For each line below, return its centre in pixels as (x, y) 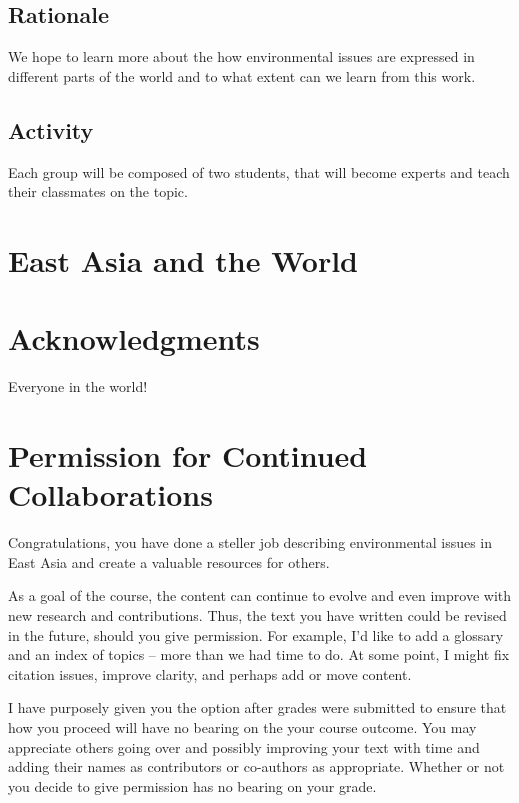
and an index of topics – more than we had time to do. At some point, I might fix (259, 654)
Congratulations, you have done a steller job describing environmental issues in (250, 542)
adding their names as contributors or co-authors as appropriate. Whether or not (256, 766)
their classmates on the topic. (98, 191)
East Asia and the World (183, 259)
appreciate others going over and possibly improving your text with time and (244, 746)
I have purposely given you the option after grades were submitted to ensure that (257, 707)
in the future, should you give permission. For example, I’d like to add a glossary (256, 634)
